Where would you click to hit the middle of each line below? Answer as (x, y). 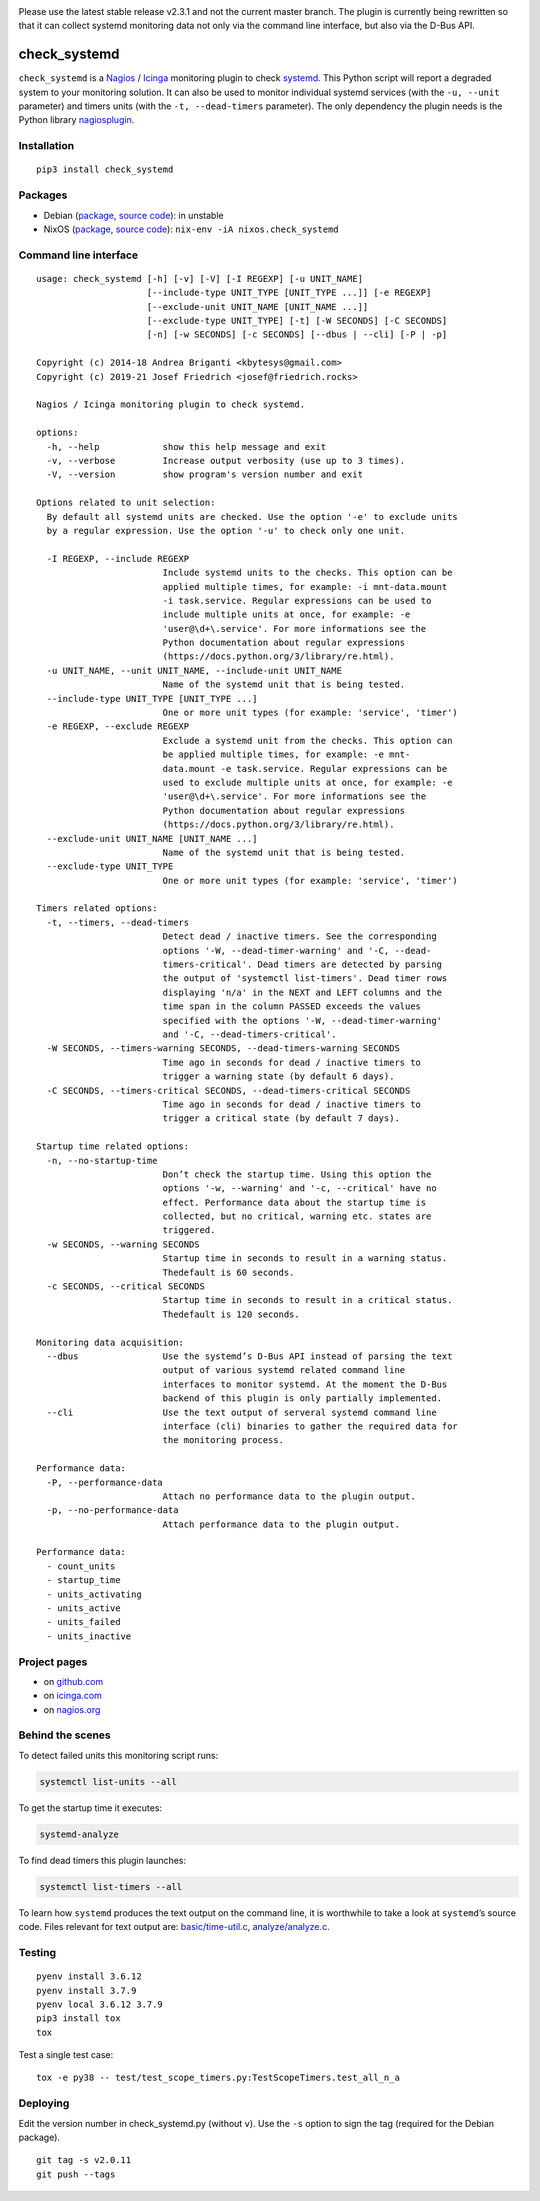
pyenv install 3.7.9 (86, 1990)
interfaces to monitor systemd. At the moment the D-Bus (305, 1384)
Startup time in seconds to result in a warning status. (305, 1258)
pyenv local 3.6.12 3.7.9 (100, 2004)
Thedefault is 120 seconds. (231, 1314)
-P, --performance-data (105, 1482)
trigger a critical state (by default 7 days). (281, 1118)
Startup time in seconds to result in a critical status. (307, 1300)
